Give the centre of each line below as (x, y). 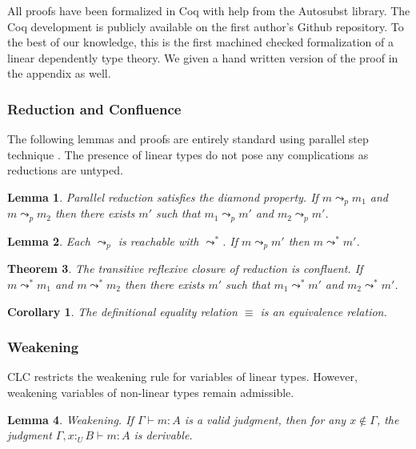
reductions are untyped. (65, 170)
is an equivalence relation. (324, 311)
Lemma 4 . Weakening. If (70, 419)
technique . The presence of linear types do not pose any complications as (188, 154)
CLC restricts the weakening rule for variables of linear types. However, (182, 377)
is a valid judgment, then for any (265, 419)
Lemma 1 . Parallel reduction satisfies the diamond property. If (163, 196)
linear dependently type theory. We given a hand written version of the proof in (203, 57)
